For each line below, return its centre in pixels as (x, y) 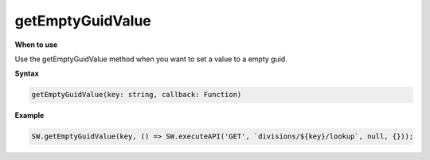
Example (29, 115)
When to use (36, 45)
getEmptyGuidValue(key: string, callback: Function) (137, 95)
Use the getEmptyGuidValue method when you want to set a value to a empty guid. (151, 59)
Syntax (27, 74)
